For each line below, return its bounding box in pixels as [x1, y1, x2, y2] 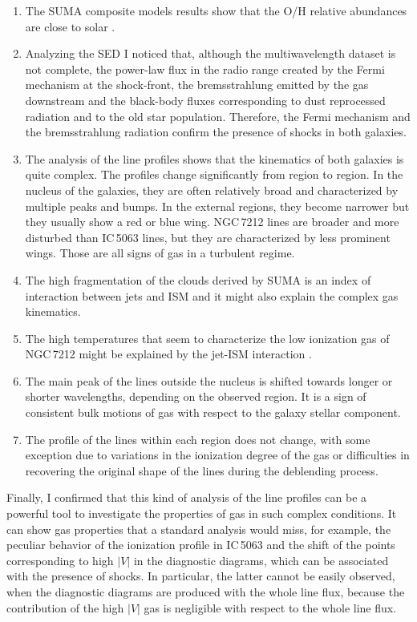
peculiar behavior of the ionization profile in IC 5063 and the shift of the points [6, 536, 395, 553]
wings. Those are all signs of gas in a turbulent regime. [25, 244, 295, 261]
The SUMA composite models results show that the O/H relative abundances [25, 2, 407, 18]
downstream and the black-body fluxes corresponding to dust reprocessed [25, 91, 386, 108]
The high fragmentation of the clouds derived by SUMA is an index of [25, 271, 371, 288]
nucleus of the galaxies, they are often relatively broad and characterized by [25, 181, 399, 198]
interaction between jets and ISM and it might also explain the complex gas [25, 287, 399, 304]
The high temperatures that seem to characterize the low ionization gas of [25, 329, 390, 346]
